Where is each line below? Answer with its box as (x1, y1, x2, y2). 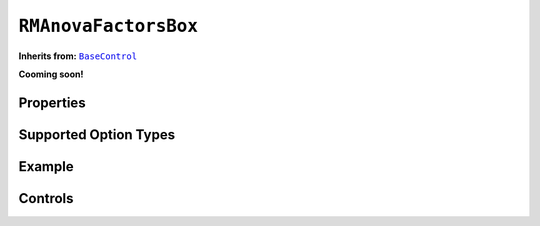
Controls (18, 190, 74, 207)
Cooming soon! (18, 68, 84, 80)
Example (18, 158, 74, 175)
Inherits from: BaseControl (18, 50, 138, 62)
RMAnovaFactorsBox (18, 15, 199, 37)
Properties (18, 94, 86, 111)
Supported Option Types (18, 126, 175, 143)
